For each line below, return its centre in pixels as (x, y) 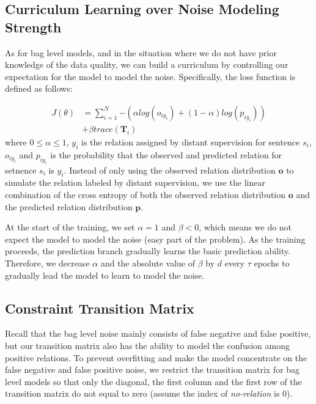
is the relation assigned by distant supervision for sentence (191, 142)
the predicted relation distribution (69, 206)
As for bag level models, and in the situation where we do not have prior (141, 52)
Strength (33, 27)
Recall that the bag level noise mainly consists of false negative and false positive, (158, 333)
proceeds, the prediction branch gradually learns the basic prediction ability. (148, 251)
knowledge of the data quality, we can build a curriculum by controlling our (147, 64)
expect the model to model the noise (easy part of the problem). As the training (155, 239)
